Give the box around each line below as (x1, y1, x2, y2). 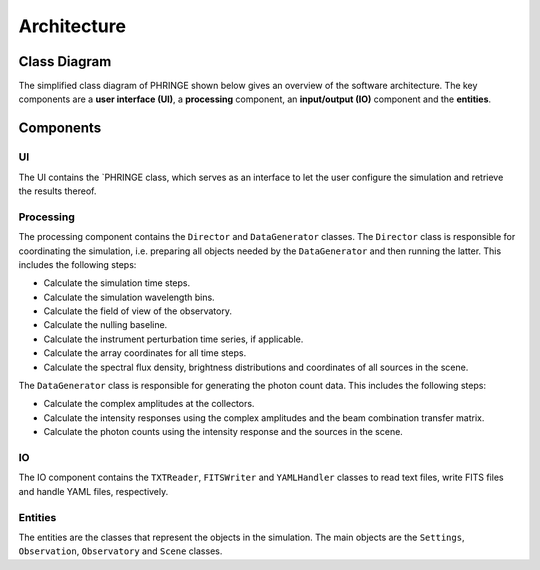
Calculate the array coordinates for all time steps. (43, 347, 247, 359)
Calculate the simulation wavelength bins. (43, 291, 215, 303)
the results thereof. (18, 185, 97, 197)
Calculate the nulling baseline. (43, 319, 168, 331)
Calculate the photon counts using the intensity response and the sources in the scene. (43, 426, 404, 438)
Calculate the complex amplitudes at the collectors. (43, 398, 255, 410)
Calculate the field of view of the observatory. (43, 305, 232, 317)
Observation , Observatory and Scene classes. (18, 545, 223, 557)
